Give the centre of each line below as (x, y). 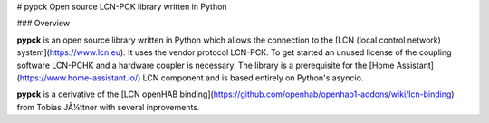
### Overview (43, 24)
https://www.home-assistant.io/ (79, 78)
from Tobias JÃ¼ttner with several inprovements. (108, 107)
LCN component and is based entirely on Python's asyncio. (253, 78)
